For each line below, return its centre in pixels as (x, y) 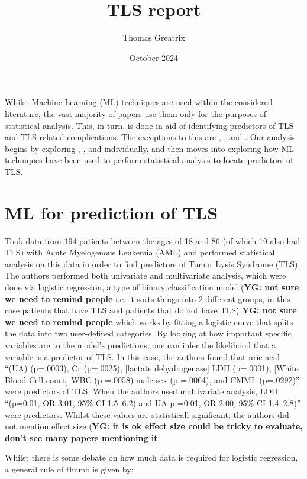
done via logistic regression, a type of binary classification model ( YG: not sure (152, 287)
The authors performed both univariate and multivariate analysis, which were (146, 275)
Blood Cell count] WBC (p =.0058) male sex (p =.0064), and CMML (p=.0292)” (152, 379)
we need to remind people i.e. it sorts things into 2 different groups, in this (148, 298)
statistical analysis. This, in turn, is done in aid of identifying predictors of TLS (149, 125)
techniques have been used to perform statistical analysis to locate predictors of (149, 160)
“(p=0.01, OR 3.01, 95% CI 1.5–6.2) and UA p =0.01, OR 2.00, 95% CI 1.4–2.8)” (153, 402)
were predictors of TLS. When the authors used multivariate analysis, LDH (141, 391)
